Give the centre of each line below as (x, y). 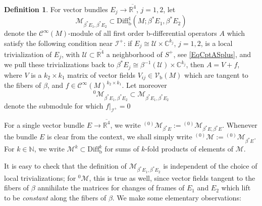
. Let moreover (144, 85)
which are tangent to (216, 74)
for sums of (122, 149)
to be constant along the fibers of (55, 198)
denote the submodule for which (54, 106)
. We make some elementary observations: (177, 198)
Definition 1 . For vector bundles (56, 9)
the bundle (21, 137)
